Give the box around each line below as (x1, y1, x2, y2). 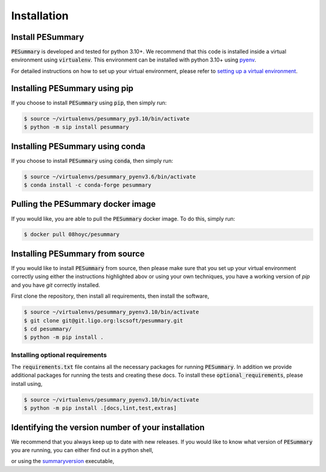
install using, (11, 380, 43, 387)
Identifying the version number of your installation (11, 422, 205, 432)
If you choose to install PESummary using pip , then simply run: (11, 99, 167, 106)
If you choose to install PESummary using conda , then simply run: (11, 157, 173, 164)
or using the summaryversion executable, (11, 458, 115, 465)
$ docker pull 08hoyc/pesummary (24, 231, 120, 238)
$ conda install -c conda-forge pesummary (24, 181, 152, 188)
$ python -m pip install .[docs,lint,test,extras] (24, 404, 177, 412)
